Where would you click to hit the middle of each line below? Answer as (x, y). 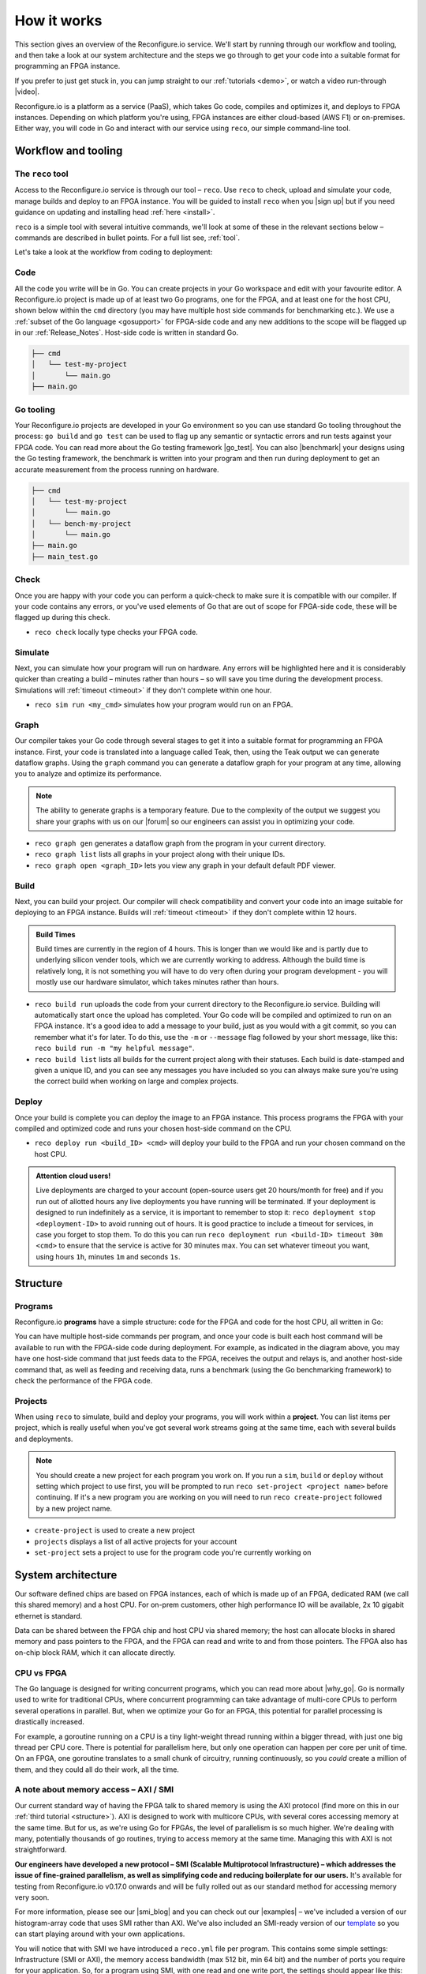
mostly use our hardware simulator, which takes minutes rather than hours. (157, 982)
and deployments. (44, 1439)
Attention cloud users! (73, 1176)
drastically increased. (49, 1722)
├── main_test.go (65, 556)
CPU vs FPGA (41, 1672)
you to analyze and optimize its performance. (88, 774)
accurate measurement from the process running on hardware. (117, 469)
